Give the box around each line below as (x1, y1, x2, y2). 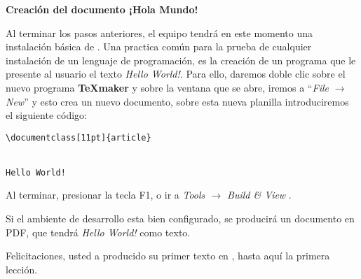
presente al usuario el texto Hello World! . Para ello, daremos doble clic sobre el (6, 66, 346, 81)
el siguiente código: (6, 108, 87, 122)
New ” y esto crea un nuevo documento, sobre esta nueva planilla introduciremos (6, 94, 349, 108)
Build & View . (227, 187, 292, 202)
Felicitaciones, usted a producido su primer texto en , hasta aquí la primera (6, 248, 330, 263)
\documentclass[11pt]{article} (6, 132, 151, 143)
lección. (6, 262, 38, 276)
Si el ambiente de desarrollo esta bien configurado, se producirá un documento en (6, 210, 355, 225)
